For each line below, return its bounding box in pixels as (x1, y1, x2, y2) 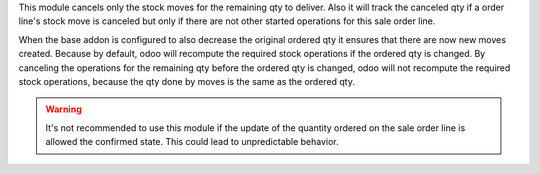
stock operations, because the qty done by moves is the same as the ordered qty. (18, 75, 355, 87)
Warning (45, 103, 82, 115)
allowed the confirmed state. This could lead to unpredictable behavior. (45, 136, 339, 148)
